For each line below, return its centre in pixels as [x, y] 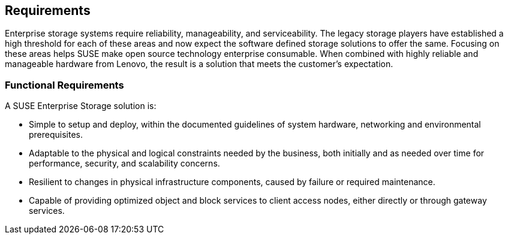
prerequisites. [56, 135]
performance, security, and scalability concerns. [124, 164]
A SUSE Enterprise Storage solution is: [81, 106]
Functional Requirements [64, 85]
